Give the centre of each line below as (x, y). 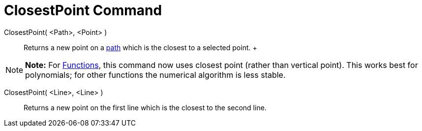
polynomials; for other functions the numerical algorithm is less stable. (155, 75)
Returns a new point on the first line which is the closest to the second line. (145, 107)
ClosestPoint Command (83, 10)
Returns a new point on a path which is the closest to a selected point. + (140, 47)
